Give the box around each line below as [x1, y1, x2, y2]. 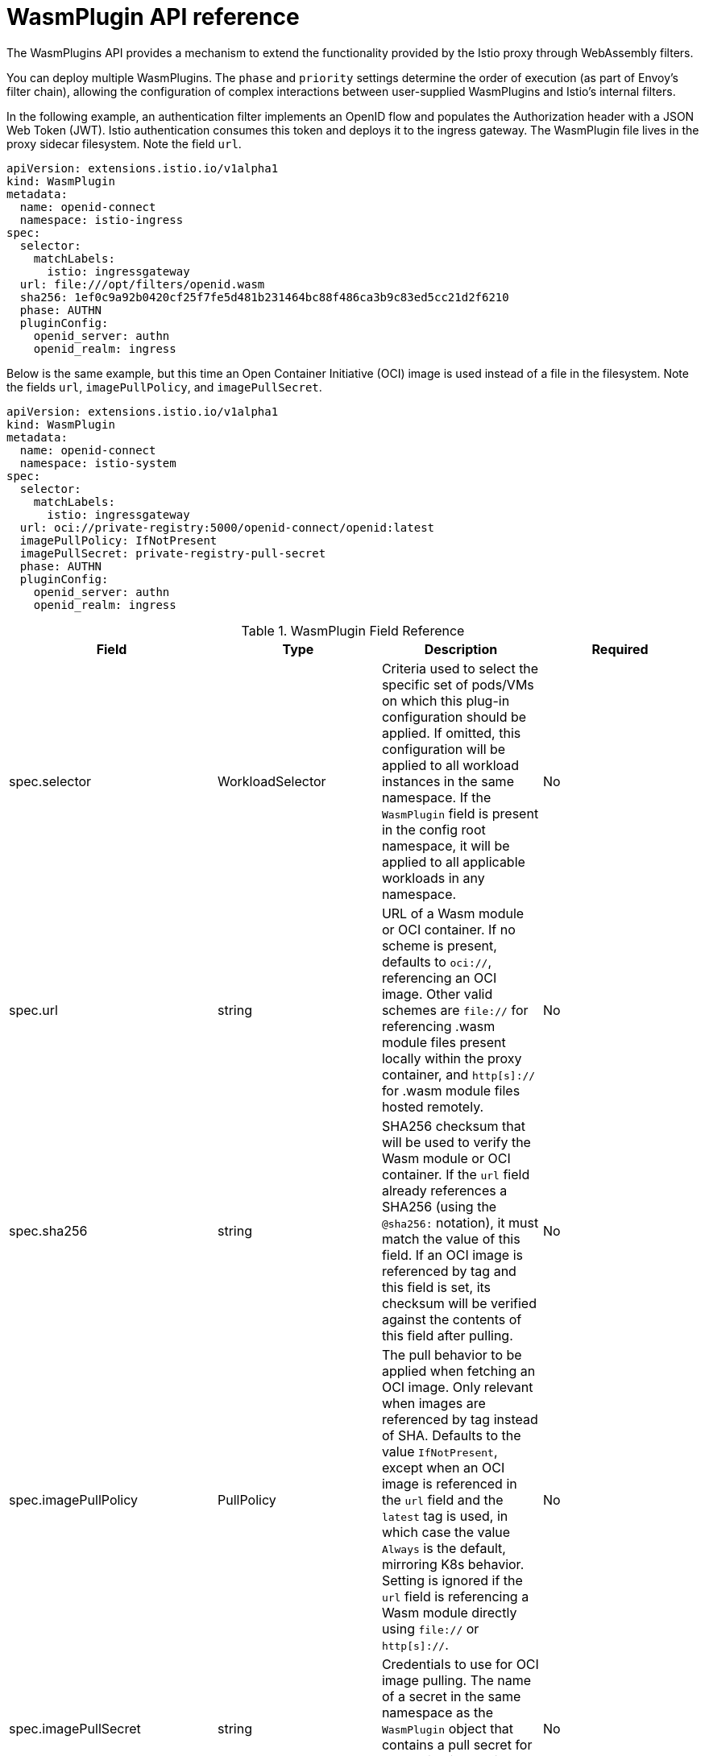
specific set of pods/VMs [381, 676, 534, 693]
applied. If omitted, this [381, 724, 521, 741]
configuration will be [381, 740, 506, 757]
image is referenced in [381, 1475, 517, 1492]
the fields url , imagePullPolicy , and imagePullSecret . [6, 379, 322, 394]
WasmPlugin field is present [381, 805, 539, 822]
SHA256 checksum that [381, 1117, 525, 1134]
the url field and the [381, 1491, 504, 1508]
